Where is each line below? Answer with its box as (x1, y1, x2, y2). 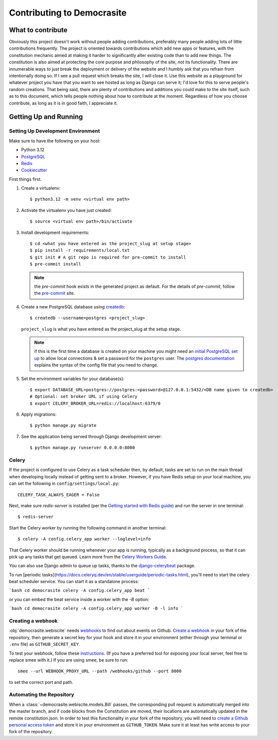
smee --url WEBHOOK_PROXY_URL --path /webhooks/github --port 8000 (17, 668, 182, 674)
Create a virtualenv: (21, 185, 61, 191)
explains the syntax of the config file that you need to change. (34, 362, 158, 368)
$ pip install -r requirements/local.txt (30, 247, 130, 253)
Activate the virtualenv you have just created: (21, 207, 112, 213)
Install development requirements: (21, 229, 89, 235)
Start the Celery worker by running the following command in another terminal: (9, 525, 167, 531)
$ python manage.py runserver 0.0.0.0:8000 (30, 445, 135, 451)
